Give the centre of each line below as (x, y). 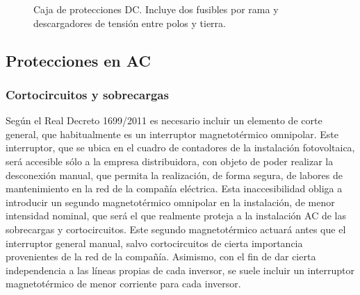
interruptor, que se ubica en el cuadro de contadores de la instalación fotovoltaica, (180, 147)
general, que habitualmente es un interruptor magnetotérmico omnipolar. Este (172, 134)
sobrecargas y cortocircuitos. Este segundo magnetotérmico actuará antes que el (176, 229)
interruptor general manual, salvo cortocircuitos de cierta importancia (154, 243)
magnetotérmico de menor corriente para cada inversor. (123, 284)
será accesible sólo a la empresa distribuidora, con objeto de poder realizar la (170, 161)
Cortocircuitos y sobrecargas (87, 94)
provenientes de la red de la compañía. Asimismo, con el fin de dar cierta (161, 256)
